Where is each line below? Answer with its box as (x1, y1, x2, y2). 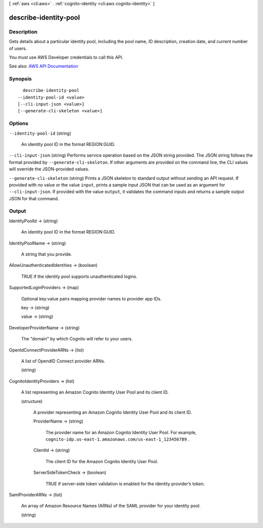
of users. (9, 45, 27, 51)
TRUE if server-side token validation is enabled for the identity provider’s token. (45, 481, 205, 486)
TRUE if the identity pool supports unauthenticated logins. (21, 274, 137, 279)
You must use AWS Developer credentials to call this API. (9, 54, 124, 60)
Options (9, 120, 29, 127)
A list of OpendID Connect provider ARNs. (21, 358, 106, 364)
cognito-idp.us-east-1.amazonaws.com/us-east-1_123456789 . (45, 436, 189, 442)
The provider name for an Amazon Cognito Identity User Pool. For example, (45, 429, 197, 435)
